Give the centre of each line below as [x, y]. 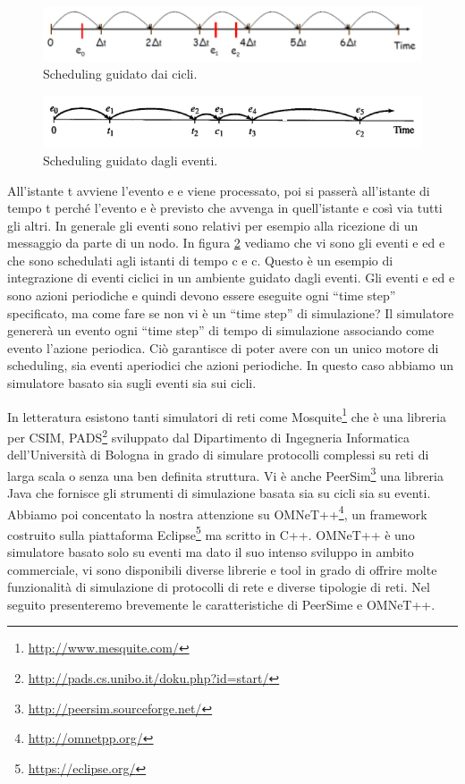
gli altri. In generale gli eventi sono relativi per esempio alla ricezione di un [213, 225]
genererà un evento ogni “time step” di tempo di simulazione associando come [221, 330]
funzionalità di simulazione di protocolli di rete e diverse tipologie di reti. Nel [219, 587]
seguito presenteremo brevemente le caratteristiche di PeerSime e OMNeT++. [221, 604]
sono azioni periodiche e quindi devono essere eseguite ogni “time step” [202, 295]
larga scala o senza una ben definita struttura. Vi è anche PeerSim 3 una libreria [225, 474]
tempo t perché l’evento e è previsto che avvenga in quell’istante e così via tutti [225, 208]
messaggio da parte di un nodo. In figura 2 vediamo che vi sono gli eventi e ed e [226, 243]
